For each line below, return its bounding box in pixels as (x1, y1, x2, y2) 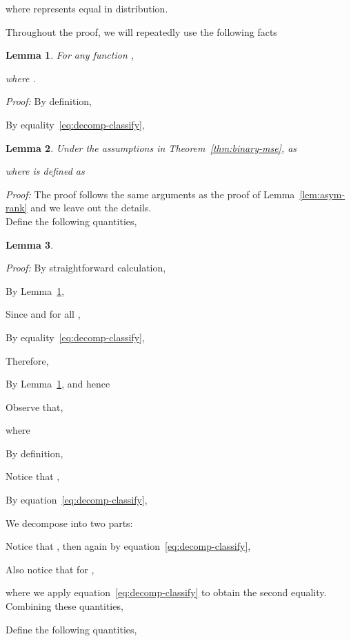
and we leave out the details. (30, 200, 152, 215)
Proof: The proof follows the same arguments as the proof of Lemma (6, 186, 295, 201)
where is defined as (6, 164, 85, 178)
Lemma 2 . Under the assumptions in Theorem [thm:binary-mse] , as (6, 140, 297, 155)
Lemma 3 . (6, 237, 54, 251)
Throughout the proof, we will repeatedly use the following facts (6, 24, 277, 39)
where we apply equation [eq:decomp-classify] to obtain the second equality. (6, 585, 327, 600)
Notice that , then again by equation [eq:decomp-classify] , (6, 539, 251, 553)
